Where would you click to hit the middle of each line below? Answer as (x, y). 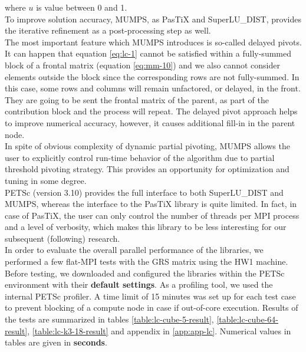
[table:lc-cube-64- (248, 319)
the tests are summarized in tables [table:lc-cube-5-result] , (109, 319)
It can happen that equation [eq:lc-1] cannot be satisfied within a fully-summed (148, 53)
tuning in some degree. (46, 180)
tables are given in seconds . (56, 342)
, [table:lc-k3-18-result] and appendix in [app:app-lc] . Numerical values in (159, 330)
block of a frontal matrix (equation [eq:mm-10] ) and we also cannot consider (142, 65)
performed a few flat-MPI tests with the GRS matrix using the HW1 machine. (147, 261)
